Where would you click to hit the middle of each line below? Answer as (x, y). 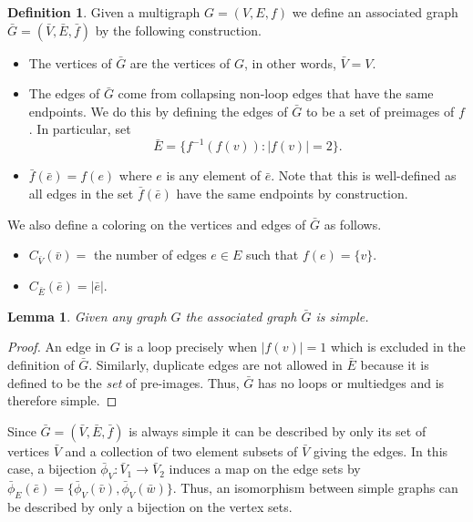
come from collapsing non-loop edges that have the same (276, 93)
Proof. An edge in (57, 347)
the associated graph (241, 316)
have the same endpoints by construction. (292, 194)
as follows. (353, 224)
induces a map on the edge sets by (265, 469)
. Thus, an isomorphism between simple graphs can (315, 488)
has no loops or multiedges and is (351, 382)
